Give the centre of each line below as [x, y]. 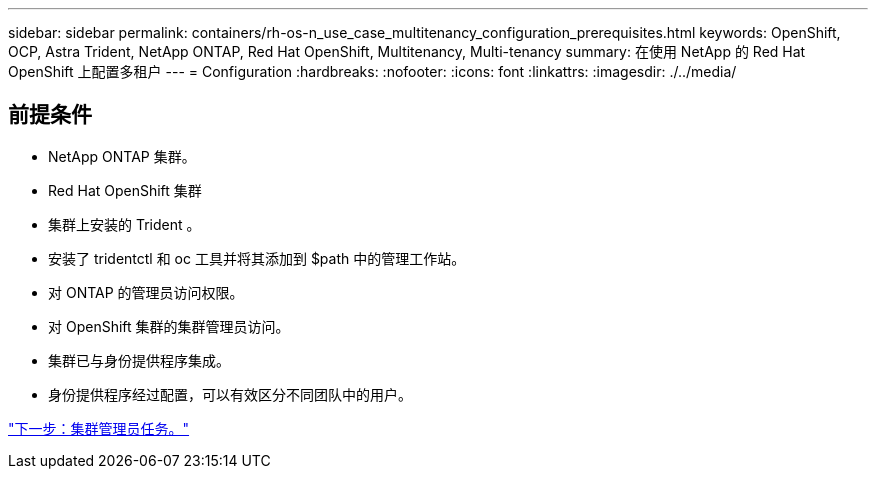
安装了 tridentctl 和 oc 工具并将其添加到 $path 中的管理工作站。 [257, 258]
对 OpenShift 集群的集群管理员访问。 [169, 326]
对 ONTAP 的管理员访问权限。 [146, 292]
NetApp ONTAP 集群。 [122, 156]
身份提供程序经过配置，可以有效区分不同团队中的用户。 [230, 394]
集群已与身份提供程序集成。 [139, 360]
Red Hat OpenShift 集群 [125, 190]
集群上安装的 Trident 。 [124, 224]
